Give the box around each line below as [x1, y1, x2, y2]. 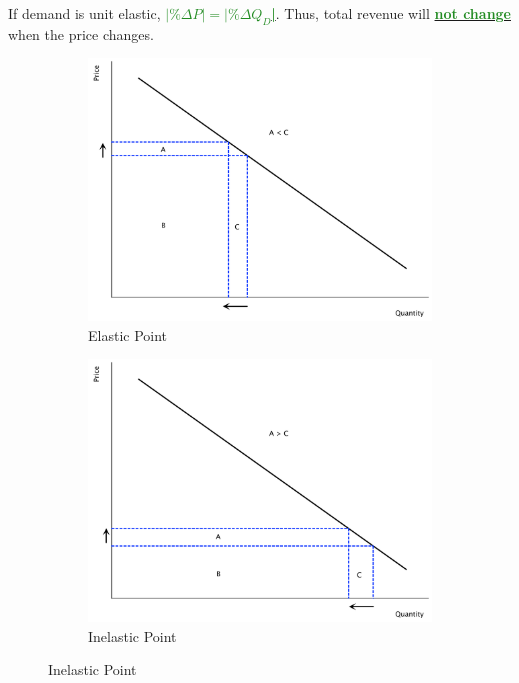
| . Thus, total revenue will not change [271, 3, 511, 23]
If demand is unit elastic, [8, 3, 161, 23]
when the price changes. [8, 23, 154, 44]
